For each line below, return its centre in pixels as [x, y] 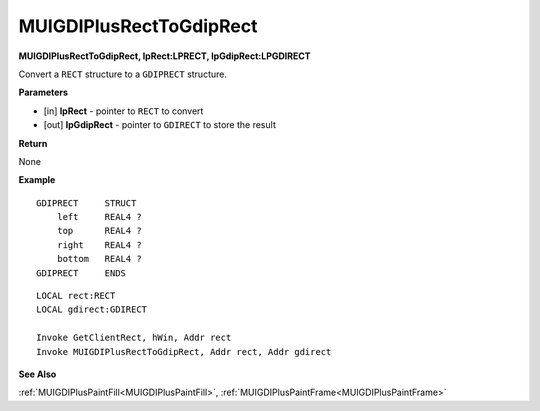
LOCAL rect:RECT [76, 296]
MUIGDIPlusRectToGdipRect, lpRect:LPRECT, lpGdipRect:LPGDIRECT [164, 56]
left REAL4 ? [99, 217]
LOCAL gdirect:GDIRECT [92, 309]
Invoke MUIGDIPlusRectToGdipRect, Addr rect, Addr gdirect [184, 351]
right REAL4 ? [99, 244]
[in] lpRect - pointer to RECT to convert [123, 111]
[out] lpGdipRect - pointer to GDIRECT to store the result [160, 125]
